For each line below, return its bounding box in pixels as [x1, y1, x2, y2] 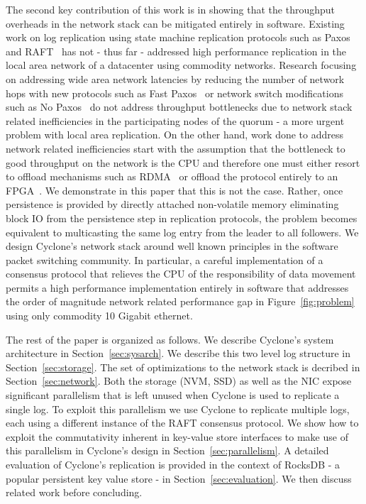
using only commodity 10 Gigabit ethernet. [6, 308, 193, 323]
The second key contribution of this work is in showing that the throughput [6, 2, 335, 16]
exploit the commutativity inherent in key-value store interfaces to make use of [6, 429, 348, 444]
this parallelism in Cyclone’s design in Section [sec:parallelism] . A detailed [6, 443, 329, 458]
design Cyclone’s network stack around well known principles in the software [6, 239, 338, 253]
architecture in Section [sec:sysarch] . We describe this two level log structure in [6, 346, 351, 361]
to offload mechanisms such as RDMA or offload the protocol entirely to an [6, 169, 338, 184]
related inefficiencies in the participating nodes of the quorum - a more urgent [6, 113, 345, 128]
